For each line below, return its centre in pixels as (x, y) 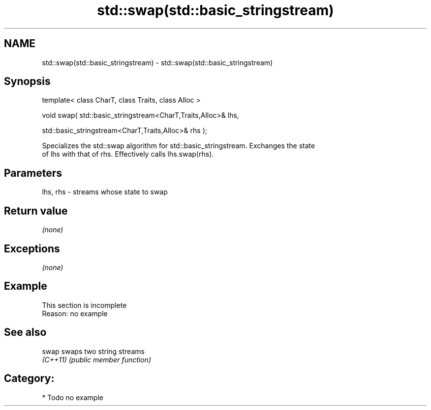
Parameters (33, 173)
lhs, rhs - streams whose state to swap (105, 192)
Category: (29, 379)
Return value (36, 211)
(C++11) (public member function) (96, 359)
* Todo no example (73, 397)
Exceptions (32, 248)
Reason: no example (75, 313)
